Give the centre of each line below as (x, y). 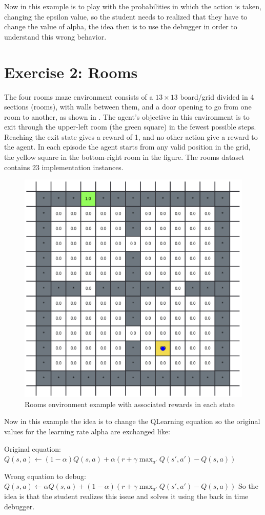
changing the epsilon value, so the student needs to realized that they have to (126, 16)
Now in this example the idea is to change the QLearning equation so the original (132, 421)
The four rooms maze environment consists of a (79, 96)
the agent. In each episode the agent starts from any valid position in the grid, (127, 147)
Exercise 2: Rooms (71, 72)
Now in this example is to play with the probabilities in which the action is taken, (133, 6)
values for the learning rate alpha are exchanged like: (87, 431)
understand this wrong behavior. (55, 36)
